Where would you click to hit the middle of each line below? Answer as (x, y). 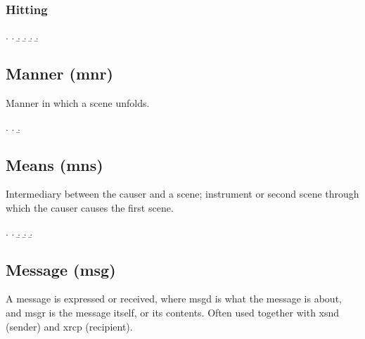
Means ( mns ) (55, 164)
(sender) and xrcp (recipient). (69, 326)
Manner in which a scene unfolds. (78, 103)
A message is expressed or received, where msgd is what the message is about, (174, 299)
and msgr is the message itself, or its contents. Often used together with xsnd (173, 312)
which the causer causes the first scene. (90, 207)
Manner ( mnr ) (59, 73)
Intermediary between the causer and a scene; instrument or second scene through (182, 194)
